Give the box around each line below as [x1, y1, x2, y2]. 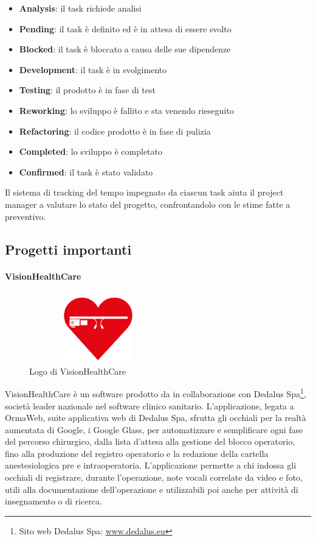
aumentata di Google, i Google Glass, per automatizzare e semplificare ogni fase [5, 423, 303, 436]
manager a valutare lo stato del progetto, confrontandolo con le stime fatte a [5, 197, 290, 210]
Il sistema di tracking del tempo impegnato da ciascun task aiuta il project [5, 186, 284, 199]
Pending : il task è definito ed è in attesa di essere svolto [19, 22, 232, 35]
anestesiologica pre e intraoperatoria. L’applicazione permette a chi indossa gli [5, 459, 297, 472]
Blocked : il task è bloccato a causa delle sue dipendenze [19, 43, 231, 55]
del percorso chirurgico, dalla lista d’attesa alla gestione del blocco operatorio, [5, 435, 295, 448]
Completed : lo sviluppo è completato [19, 145, 163, 158]
